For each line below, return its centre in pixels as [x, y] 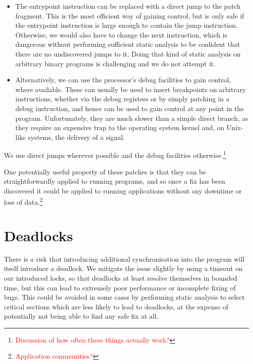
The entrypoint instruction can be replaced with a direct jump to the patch [128, 6]
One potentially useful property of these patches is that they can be [105, 171]
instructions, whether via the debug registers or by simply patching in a [122, 99]
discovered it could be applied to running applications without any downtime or [123, 190]
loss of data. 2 [23, 201]
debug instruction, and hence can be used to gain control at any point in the [130, 108]
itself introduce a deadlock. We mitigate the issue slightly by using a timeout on [123, 268]
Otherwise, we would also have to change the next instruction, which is [121, 34]
